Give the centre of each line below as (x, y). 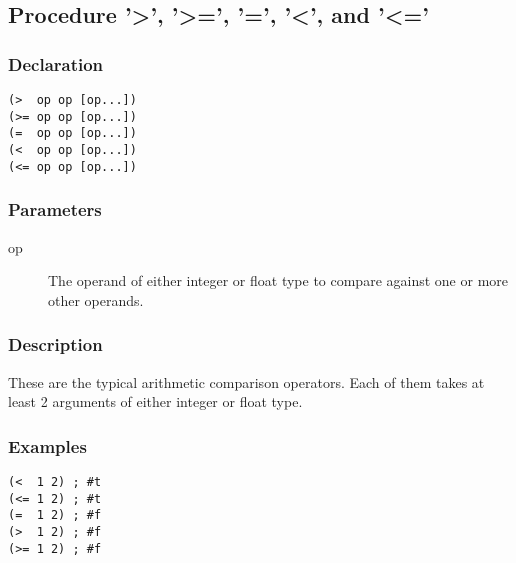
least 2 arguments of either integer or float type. (155, 401)
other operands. (96, 299)
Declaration (56, 63)
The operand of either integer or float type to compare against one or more (278, 280)
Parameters (55, 209)
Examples (47, 445)
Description (55, 344)
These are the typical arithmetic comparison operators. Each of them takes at (246, 381)
